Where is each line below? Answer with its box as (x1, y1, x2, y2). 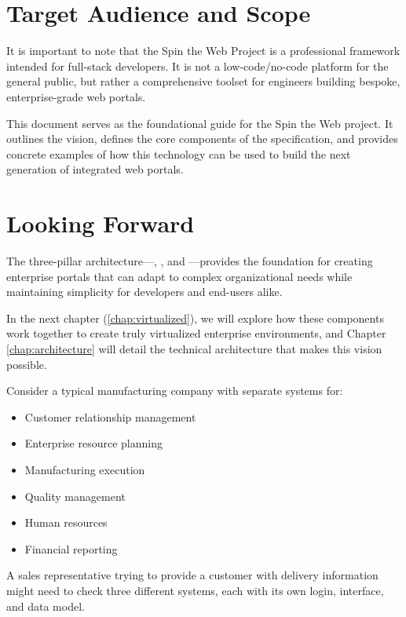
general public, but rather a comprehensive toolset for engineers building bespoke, (6, 73, 401, 89)
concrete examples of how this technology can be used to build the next (6, 145, 351, 162)
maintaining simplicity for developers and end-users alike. (6, 283, 283, 300)
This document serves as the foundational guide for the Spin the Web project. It (6, 115, 393, 131)
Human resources (24, 514, 108, 531)
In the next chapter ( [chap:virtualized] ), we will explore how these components (6, 309, 384, 326)
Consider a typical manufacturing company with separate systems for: (6, 382, 343, 399)
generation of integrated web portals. (6, 161, 184, 177)
